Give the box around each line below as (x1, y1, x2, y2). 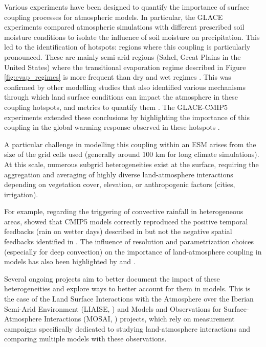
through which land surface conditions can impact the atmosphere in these (4, 91, 238, 102)
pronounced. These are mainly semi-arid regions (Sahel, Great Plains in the (4, 51, 241, 62)
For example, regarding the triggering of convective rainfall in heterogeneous (4, 206, 243, 217)
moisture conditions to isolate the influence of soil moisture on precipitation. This (4, 31, 260, 42)
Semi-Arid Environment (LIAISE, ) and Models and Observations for (4, 303, 221, 314)
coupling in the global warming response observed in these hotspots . (4, 122, 220, 132)
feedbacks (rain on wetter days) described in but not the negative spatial (4, 226, 232, 237)
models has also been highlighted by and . (4, 256, 136, 267)
